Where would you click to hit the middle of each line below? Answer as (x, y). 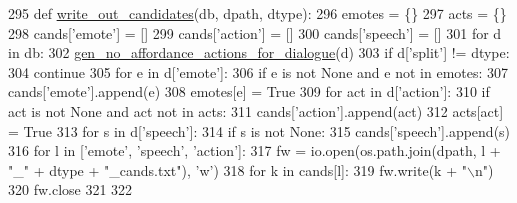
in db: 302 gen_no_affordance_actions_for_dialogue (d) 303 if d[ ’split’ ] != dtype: (259, 52)
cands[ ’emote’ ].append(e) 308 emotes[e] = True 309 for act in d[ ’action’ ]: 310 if (249, 91)
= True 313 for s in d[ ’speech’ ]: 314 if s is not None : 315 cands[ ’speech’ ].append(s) (259, 130)
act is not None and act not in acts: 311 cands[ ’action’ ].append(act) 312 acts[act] (256, 110)
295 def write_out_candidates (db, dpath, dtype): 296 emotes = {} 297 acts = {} (257, 13)
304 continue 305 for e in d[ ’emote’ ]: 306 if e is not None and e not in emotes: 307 (258, 71)
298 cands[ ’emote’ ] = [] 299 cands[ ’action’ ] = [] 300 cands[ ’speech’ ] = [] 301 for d (255, 32)
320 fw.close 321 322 (70, 189)
